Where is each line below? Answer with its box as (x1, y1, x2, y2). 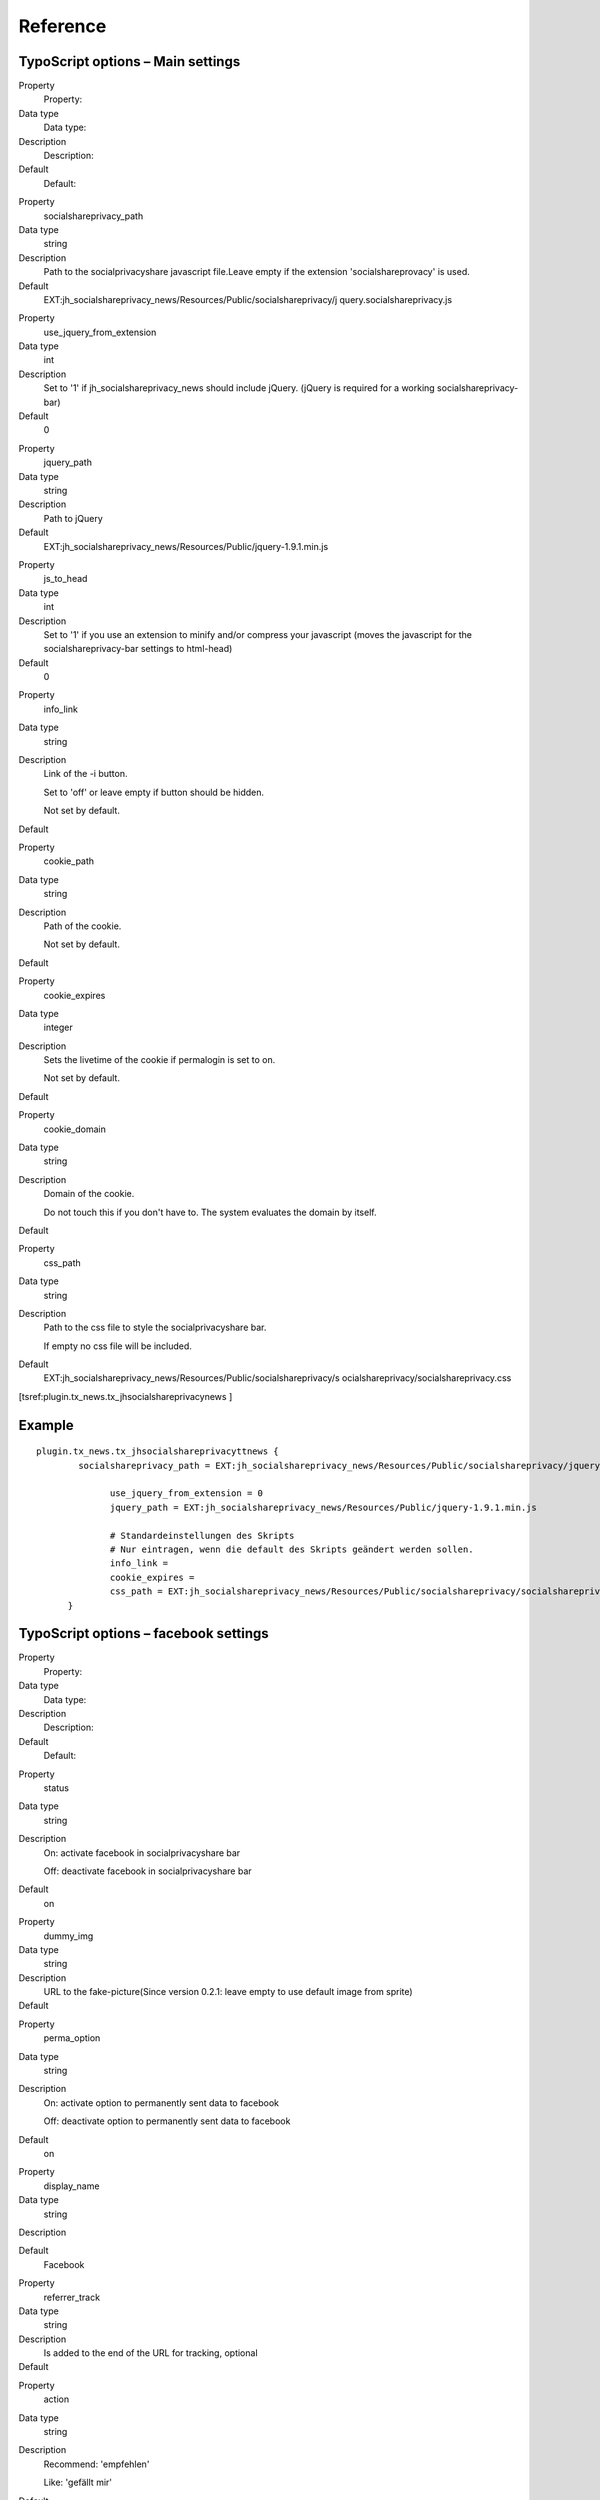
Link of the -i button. (43, 768, 129, 780)
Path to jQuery (43, 512, 104, 524)
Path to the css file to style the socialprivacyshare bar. (43, 1321, 267, 1334)
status (43, 1782, 70, 1794)
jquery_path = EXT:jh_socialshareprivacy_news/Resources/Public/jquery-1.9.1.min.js (110, 1501, 537, 1513)
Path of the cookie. (43, 920, 122, 932)
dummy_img (43, 1930, 94, 1942)
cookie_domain (43, 1123, 107, 1135)
